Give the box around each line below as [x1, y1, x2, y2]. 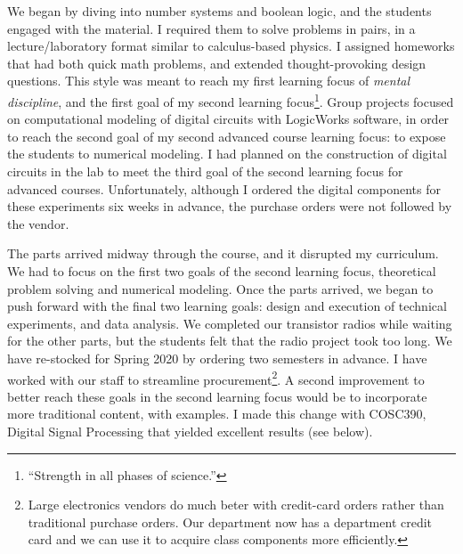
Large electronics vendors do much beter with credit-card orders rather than [28, 495, 444, 514]
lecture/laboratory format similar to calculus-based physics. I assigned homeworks [7, 37, 455, 55]
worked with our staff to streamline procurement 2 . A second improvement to [7, 367, 425, 388]
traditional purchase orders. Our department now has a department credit [28, 512, 433, 531]
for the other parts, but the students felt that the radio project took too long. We [7, 331, 452, 350]
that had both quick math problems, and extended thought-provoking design [7, 53, 426, 72]
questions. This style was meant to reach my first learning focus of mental [7, 71, 410, 90]
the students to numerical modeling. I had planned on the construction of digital [7, 144, 447, 163]
